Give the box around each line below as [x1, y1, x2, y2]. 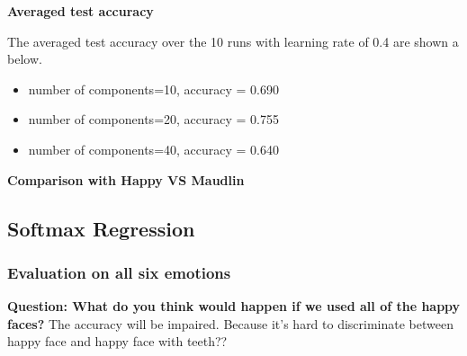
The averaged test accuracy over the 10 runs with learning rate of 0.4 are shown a [7, 31, 459, 50]
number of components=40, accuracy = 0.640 [28, 139, 280, 158]
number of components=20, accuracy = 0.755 [28, 110, 280, 129]
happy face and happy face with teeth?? [7, 332, 228, 351]
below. [7, 49, 42, 68]
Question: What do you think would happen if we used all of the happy [7, 297, 461, 316]
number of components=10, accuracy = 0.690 [28, 79, 280, 98]
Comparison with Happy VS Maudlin [7, 170, 245, 189]
